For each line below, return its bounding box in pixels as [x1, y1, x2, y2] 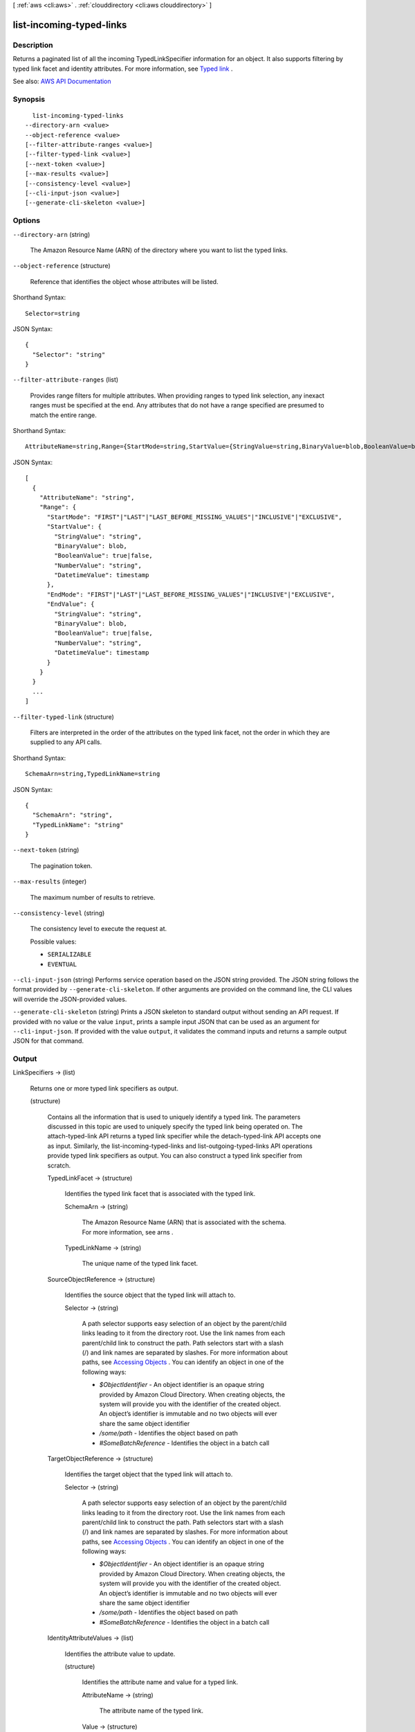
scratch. [47, 1161, 71, 1169]
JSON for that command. [12, 1036, 84, 1045]
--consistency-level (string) [12, 909, 105, 917]
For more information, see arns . [82, 1228, 174, 1236]
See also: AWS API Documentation [12, 77, 111, 85]
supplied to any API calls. [30, 738, 102, 746]
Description [12, 40, 53, 50]
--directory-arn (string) [12, 230, 91, 238]
